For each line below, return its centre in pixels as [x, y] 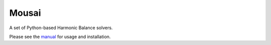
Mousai [25, 13]
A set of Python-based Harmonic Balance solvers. [61, 28]
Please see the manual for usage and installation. [60, 37]
